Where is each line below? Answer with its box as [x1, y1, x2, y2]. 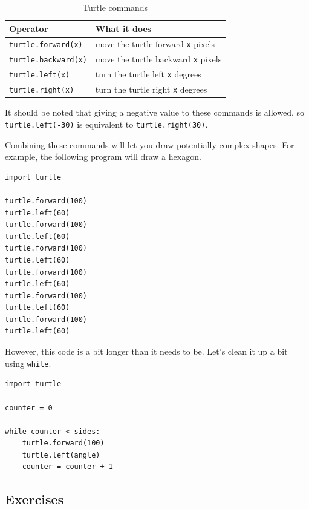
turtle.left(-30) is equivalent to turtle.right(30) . [5, 117, 208, 130]
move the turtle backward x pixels [95, 53, 222, 65]
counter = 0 [5, 403, 53, 412]
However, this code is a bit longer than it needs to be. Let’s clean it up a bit [5, 345, 288, 358]
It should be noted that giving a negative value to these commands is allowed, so [5, 106, 305, 119]
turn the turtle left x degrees [95, 68, 201, 80]
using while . [5, 356, 51, 369]
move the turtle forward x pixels [95, 38, 215, 50]
